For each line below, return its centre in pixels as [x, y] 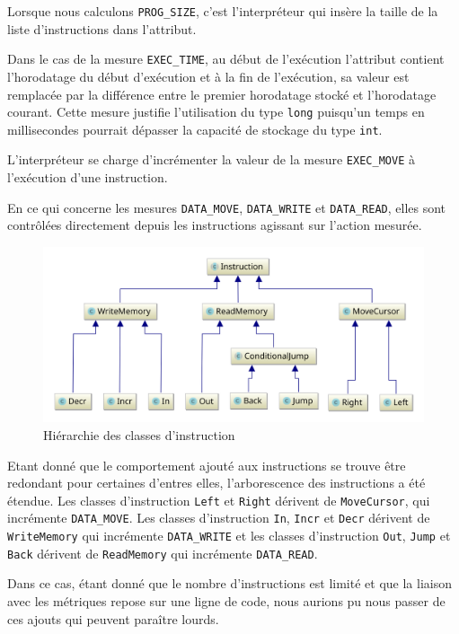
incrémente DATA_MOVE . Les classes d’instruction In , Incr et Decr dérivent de [219, 518]
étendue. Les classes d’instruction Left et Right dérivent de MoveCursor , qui [219, 500]
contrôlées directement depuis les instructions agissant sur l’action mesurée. [215, 225]
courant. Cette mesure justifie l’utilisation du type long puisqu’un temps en [216, 112]
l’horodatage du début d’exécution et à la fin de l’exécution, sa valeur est [208, 76]
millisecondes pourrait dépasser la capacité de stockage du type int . [195, 129]
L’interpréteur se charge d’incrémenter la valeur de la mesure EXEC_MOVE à [211, 159]
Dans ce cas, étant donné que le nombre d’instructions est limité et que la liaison [229, 583]
